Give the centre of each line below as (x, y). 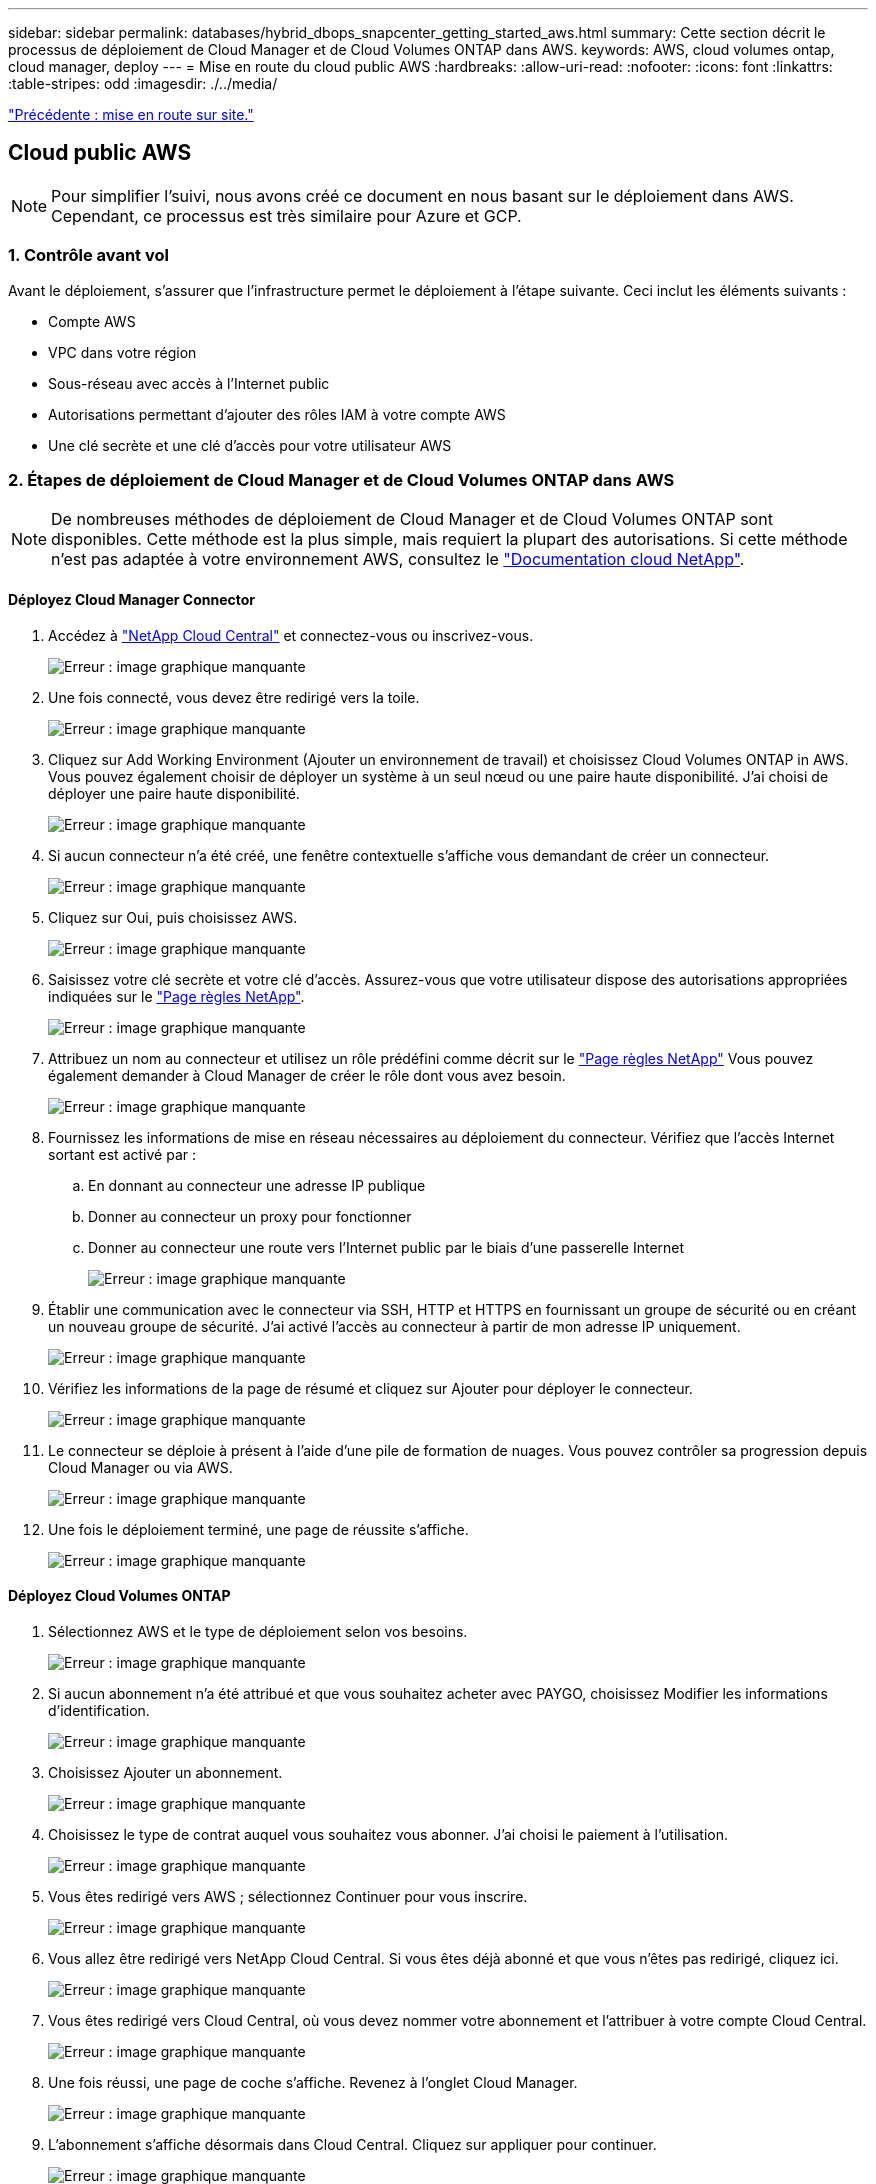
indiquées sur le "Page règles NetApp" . (176, 996)
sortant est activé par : (122, 1154)
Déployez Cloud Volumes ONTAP (119, 1596)
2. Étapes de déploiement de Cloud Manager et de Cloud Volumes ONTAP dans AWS (341, 479)
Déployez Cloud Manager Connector (132, 599)
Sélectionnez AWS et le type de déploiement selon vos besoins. (258, 1631)
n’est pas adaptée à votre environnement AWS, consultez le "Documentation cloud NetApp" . (398, 559)
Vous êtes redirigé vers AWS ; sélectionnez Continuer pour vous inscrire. (288, 1896)
